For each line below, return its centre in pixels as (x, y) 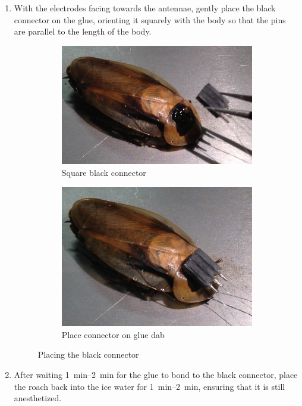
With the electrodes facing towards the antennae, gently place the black (145, 8)
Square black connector (104, 172)
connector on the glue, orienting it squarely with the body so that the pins (150, 19)
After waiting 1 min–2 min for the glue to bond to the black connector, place (156, 375)
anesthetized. (38, 398)
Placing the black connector (88, 354)
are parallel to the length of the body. (83, 31)
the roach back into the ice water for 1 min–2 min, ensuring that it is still (150, 386)
